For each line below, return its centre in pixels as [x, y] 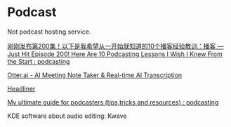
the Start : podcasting [39, 61]
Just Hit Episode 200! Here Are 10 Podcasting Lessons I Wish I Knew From [115, 54]
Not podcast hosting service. [49, 32]
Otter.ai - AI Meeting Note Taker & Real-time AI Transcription [95, 75]
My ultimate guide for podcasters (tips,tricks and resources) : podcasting [113, 102]
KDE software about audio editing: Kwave [67, 116]
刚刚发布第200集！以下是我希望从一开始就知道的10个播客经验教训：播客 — [115, 46]
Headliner [21, 88]
